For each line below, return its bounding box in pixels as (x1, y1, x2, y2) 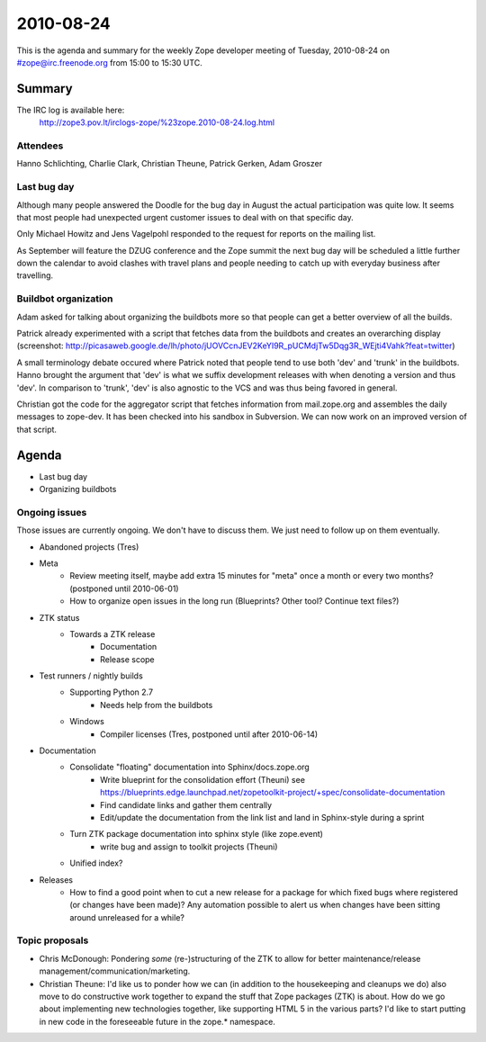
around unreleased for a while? (69, 912, 184, 922)
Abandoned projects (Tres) (39, 541, 139, 552)
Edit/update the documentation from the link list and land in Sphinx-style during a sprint (100, 812, 425, 822)
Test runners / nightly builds (39, 670, 143, 681)
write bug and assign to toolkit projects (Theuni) (100, 841, 278, 852)
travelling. (16, 270, 54, 281)
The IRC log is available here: (16, 104, 125, 115)
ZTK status (39, 612, 80, 623)
